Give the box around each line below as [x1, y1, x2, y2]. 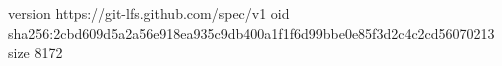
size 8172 [8, 42, 63, 63]
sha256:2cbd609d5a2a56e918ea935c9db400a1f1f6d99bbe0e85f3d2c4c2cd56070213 [8, 22, 495, 43]
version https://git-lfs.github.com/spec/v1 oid [8, 3, 290, 23]
